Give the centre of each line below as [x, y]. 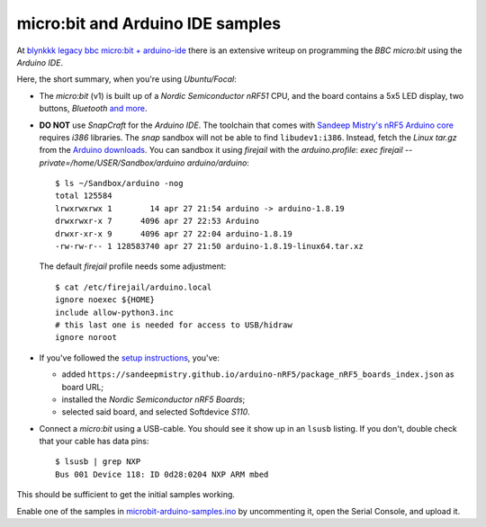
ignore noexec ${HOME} [105, 300]
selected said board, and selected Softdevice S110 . [156, 412]
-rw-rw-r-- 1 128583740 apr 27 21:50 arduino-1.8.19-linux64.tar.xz [209, 246]
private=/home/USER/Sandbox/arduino [112, 163]
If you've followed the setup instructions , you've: [130, 357]
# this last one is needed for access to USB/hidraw [174, 325]
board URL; [83, 387]
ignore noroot [86, 338]
